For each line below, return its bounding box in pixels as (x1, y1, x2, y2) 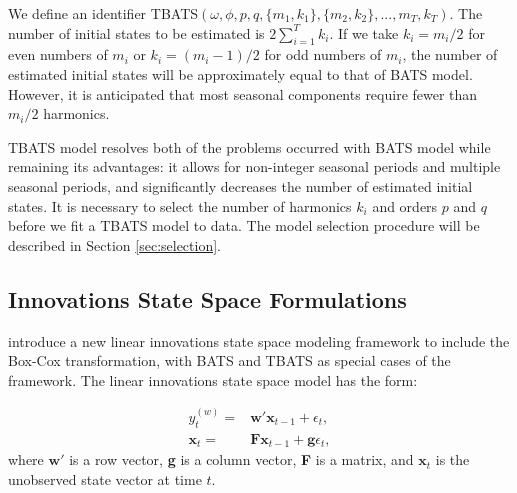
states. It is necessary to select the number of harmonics (8, 195, 352, 216)
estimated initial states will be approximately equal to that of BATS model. (8, 63, 473, 84)
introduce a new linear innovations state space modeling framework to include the (8, 330, 510, 351)
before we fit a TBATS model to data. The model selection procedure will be (8, 215, 480, 236)
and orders (372, 195, 438, 216)
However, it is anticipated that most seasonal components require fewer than (8, 83, 478, 104)
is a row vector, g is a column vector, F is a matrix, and (69, 449, 414, 470)
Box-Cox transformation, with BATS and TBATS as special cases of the (8, 350, 451, 371)
